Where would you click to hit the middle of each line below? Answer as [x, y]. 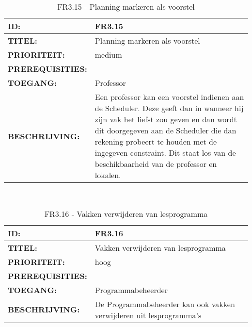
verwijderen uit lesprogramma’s [148, 315]
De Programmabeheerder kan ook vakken [165, 304]
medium [108, 55]
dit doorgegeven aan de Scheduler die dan [165, 130]
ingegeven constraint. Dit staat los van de [165, 153]
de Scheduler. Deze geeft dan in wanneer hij [169, 108]
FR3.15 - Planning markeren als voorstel [126, 7]
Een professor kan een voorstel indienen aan [169, 97]
